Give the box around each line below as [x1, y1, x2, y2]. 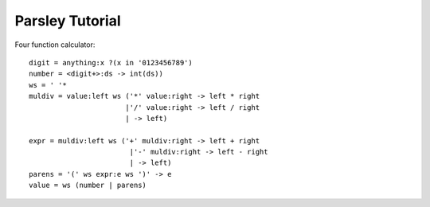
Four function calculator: [14, 40, 96, 49]
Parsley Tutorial [14, 12, 121, 29]
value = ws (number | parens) [29, 181, 147, 190]
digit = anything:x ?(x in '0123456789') [29, 58, 193, 67]
